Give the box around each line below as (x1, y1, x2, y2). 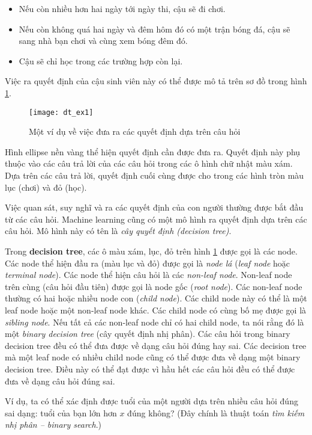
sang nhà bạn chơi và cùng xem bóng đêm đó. (19, 34, 188, 47)
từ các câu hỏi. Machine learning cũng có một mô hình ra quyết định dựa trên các (5, 212, 307, 225)
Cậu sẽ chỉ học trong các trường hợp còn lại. (19, 54, 183, 67)
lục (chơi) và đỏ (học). (5, 180, 87, 193)
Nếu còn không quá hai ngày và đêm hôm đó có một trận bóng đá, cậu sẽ (19, 22, 290, 35)
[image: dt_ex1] (29, 108, 94, 117)
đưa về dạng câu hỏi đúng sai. (5, 374, 115, 387)
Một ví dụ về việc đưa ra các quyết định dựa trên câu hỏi (29, 125, 241, 138)
